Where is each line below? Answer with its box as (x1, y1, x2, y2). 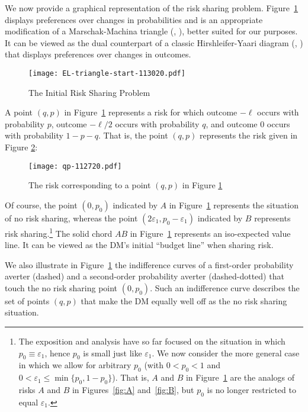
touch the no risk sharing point (5, 281, 118, 294)
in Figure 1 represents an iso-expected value (130, 227, 291, 239)
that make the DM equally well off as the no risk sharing (81, 294, 287, 307)
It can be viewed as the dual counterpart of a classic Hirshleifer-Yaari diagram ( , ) (5, 36, 303, 49)
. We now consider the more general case (152, 346, 300, 359)
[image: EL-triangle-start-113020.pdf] (28, 69, 185, 78)
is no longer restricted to (207, 384, 296, 396)
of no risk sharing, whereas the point (5, 211, 138, 224)
